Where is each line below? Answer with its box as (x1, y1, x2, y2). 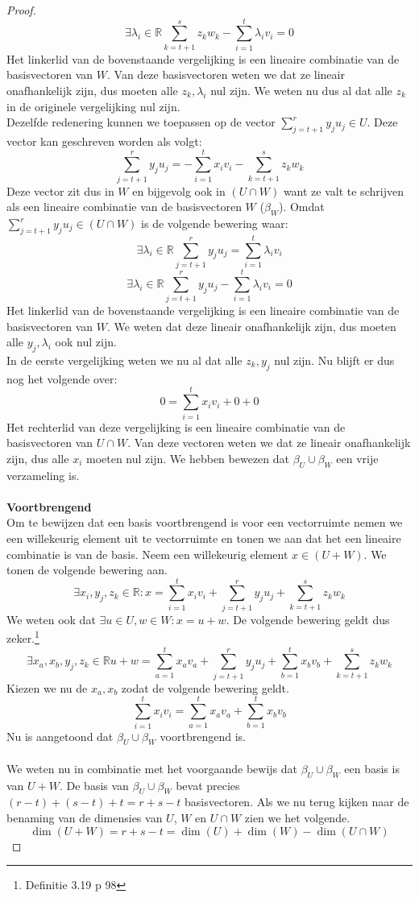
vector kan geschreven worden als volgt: (6, 132, 202, 149)
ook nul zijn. (55, 333, 117, 350)
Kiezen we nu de (6, 679, 88, 696)
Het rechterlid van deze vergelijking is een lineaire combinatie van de (6, 418, 346, 435)
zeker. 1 (6, 627, 39, 647)
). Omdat (278, 198, 325, 215)
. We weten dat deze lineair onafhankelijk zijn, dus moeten (107, 317, 396, 334)
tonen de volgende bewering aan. (6, 561, 168, 578)
